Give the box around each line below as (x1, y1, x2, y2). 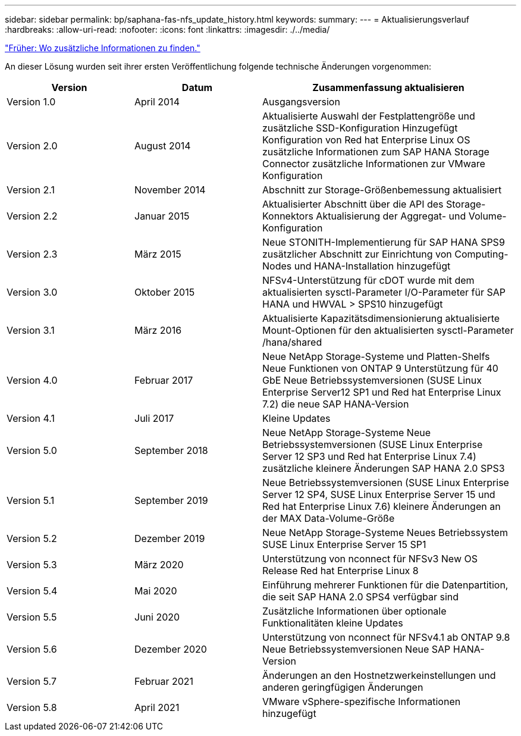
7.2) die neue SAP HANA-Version (262, 398, 409, 410)
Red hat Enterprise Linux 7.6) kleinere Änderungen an (262, 500, 501, 512)
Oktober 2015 (134, 286, 195, 298)
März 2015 (134, 248, 181, 260)
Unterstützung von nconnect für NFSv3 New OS (262, 553, 478, 565)
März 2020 (134, 559, 184, 571)
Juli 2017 (134, 412, 174, 424)
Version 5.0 (7, 444, 57, 456)
